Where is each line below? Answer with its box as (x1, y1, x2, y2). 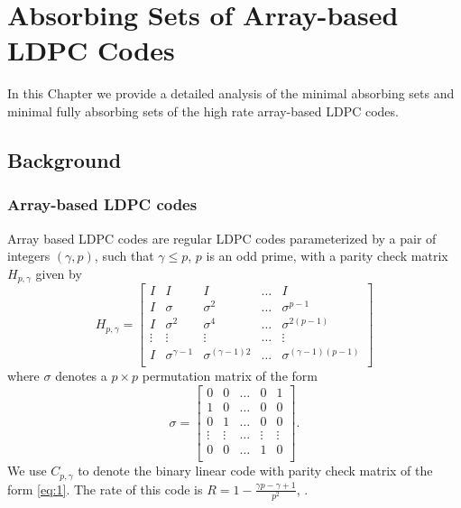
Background (7, 145, 122, 173)
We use (7, 461, 47, 480)
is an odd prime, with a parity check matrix (206, 246, 448, 265)
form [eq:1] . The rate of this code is (7, 479, 203, 498)
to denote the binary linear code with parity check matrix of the (78, 461, 433, 480)
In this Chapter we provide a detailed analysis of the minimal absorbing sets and (7, 84, 455, 103)
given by (35, 263, 82, 282)
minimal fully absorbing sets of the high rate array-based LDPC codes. (7, 101, 399, 120)
